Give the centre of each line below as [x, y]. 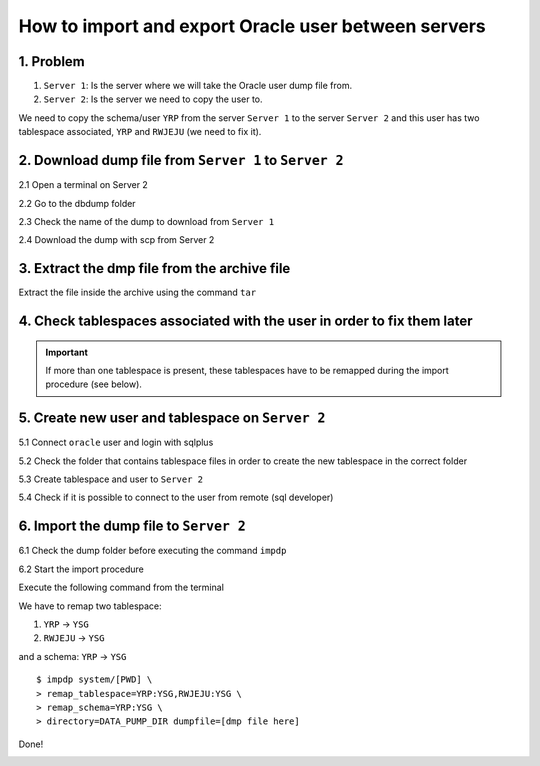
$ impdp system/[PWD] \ [94, 679]
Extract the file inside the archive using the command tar [137, 292]
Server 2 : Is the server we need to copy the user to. [153, 99]
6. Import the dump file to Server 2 [132, 526]
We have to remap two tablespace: [90, 606]
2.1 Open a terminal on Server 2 [83, 185]
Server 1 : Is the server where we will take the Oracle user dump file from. [198, 86]
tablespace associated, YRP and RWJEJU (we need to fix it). [140, 132]
